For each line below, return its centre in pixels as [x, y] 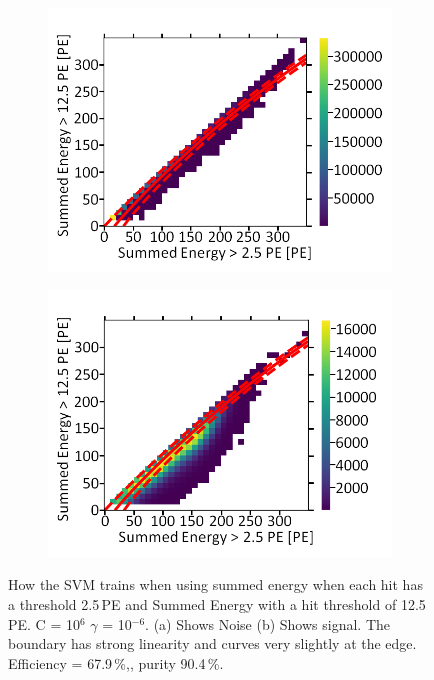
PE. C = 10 [44, 623]
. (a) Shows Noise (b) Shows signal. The [268, 623]
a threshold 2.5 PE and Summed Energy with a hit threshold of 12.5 [217, 603]
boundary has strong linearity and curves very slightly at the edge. [212, 643]
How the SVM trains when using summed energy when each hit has [215, 584]
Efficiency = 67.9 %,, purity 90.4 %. [116, 662]
